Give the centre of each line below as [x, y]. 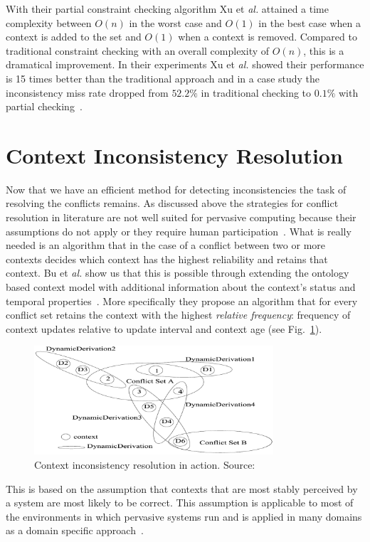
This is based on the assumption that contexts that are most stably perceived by [182, 488]
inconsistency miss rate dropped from [87, 92]
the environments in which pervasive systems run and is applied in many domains [184, 516]
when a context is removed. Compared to [268, 37]
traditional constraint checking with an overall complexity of [138, 50]
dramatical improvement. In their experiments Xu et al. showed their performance [185, 64]
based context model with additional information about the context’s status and [181, 287]
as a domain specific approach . [75, 530]
